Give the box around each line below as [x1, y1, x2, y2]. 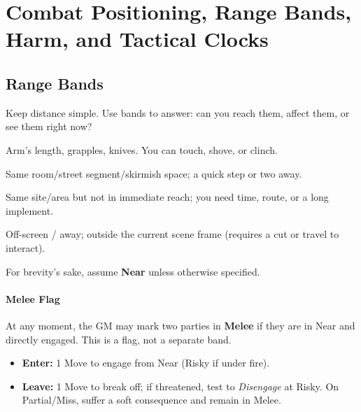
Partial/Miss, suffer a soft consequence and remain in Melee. [22, 392, 281, 407]
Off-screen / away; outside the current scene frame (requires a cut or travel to [6, 227, 339, 241]
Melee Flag [6, 291, 60, 306]
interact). [6, 240, 45, 255]
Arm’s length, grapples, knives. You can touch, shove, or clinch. [6, 142, 278, 157]
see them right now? [6, 119, 92, 134]
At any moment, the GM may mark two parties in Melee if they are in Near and [6, 318, 355, 332]
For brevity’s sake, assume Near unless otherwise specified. [6, 264, 260, 278]
